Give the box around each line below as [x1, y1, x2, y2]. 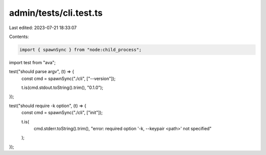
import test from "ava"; [9, 59, 56, 65]
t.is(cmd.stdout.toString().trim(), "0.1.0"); [21, 84, 103, 91]
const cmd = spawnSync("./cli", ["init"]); [21, 110, 103, 116]
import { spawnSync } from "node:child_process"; [19, 47, 142, 52]
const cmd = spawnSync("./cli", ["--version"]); [21, 76, 116, 81]
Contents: [9, 34, 29, 39]
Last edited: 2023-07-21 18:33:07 [9, 25, 77, 31]
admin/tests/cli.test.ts [9, 7, 103, 18]
